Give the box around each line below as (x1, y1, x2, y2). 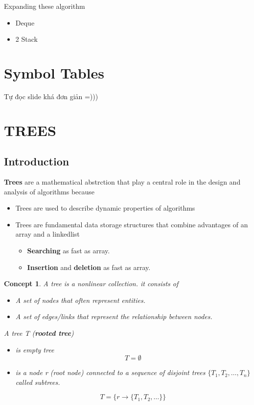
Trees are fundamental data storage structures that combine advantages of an (15, 219, 248, 229)
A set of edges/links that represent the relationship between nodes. (15, 311, 212, 322)
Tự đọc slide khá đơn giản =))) (4, 91, 98, 101)
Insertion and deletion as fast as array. (27, 262, 151, 272)
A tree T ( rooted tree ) (4, 328, 74, 338)
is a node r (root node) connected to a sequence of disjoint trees (15, 367, 206, 378)
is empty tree (15, 344, 54, 354)
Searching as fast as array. (27, 245, 110, 256)
